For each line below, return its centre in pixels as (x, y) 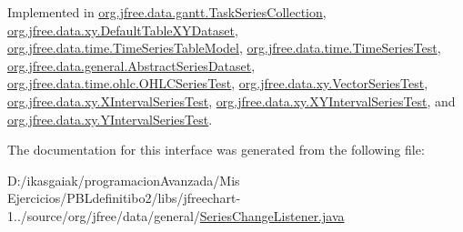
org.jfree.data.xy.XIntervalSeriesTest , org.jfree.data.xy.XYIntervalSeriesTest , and (231, 101)
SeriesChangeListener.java (272, 215)
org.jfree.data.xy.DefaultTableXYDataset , (123, 30)
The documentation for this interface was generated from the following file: (216, 150)
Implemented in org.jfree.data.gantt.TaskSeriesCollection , (167, 12)
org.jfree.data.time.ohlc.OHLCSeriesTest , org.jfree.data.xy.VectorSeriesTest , (218, 83)
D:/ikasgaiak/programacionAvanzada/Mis (124, 180)
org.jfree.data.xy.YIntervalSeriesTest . (110, 119)
